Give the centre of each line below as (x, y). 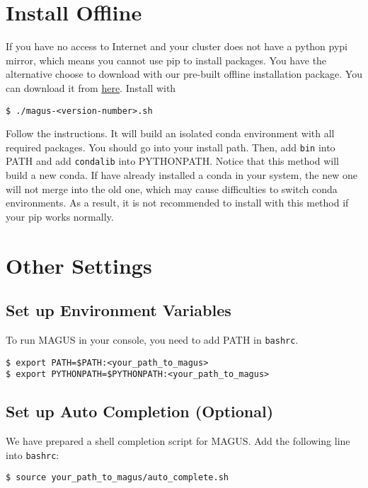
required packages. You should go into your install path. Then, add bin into (171, 147)
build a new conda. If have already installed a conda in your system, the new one (182, 175)
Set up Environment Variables (119, 310)
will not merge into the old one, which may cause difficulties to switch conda (172, 188)
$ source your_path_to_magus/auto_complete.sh (117, 478)
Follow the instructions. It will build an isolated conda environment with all (170, 133)
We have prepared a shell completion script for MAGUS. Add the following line (178, 441)
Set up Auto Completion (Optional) (140, 411)
